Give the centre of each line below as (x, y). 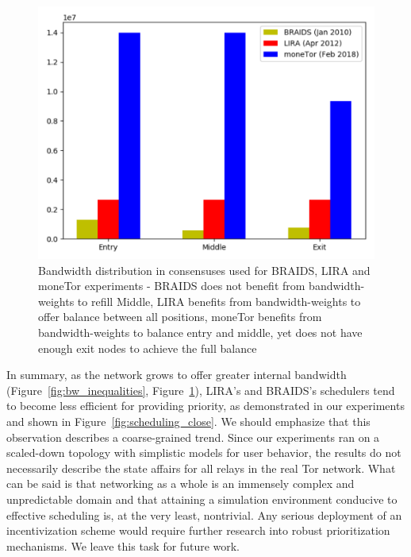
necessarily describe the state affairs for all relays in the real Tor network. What (201, 468)
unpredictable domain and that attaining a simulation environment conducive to (202, 499)
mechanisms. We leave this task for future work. (123, 545)
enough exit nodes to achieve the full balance (148, 348)
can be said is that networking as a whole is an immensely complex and (181, 484)
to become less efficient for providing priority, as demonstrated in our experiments (205, 406)
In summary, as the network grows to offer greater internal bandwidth (177, 375)
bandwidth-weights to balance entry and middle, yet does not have (200, 332)
